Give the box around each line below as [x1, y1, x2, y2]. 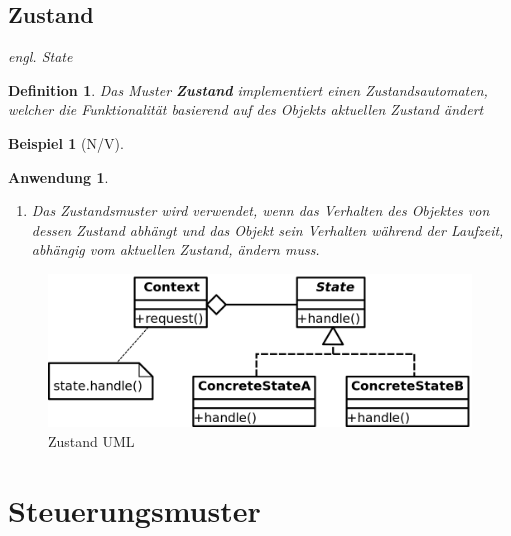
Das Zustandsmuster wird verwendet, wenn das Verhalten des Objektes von [31, 200, 490, 221]
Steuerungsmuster [8, 489, 261, 530]
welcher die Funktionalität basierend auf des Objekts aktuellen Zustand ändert [8, 99, 484, 120]
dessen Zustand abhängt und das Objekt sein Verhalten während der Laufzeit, [31, 219, 504, 240]
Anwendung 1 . [8, 166, 109, 187]
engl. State [8, 46, 73, 67]
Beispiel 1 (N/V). [8, 132, 124, 153]
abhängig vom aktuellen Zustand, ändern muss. [31, 239, 320, 260]
